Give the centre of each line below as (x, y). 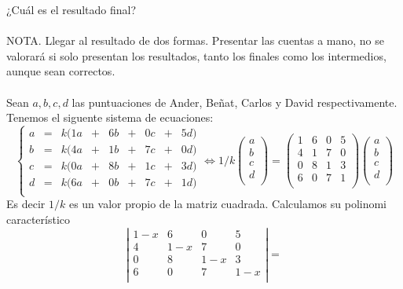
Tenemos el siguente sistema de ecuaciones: (110, 117)
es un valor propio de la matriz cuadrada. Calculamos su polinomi (228, 204)
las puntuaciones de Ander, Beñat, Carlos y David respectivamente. (234, 102)
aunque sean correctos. (61, 71)
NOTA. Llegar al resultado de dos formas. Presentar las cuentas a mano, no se (195, 40)
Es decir (26, 204)
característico (38, 219)
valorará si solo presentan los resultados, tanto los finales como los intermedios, (196, 55)
